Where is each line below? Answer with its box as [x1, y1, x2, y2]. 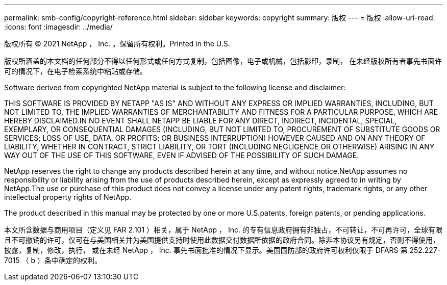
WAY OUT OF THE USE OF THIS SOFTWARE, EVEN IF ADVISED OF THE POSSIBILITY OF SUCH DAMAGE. [4, 151, 359, 160]
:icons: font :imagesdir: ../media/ [4, 22, 113, 31]
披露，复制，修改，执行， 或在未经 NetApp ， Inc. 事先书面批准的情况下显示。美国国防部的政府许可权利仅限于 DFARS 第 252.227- [4, 246, 441, 254]
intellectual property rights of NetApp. [4, 193, 132, 201]
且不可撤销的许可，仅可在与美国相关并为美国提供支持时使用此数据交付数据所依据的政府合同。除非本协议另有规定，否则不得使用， [4, 236, 440, 244]
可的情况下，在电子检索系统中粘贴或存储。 [4, 67, 147, 75]
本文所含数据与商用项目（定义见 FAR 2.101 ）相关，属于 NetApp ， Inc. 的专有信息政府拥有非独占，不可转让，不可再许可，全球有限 [4, 225, 442, 234]
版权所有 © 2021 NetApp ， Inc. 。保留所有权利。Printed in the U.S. [4, 39, 230, 48]
